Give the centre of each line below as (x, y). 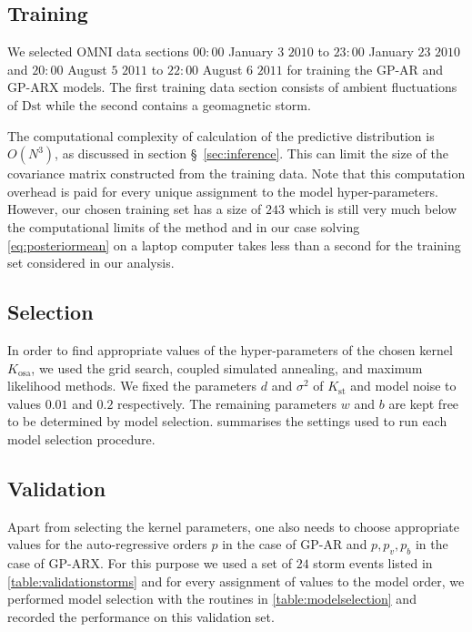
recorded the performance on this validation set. (141, 616)
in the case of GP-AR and (295, 544)
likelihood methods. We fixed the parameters (132, 386)
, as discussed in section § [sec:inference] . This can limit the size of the (251, 153)
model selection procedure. (81, 438)
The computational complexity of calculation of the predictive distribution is (221, 135)
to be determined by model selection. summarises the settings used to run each (227, 421)
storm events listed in (373, 563)
